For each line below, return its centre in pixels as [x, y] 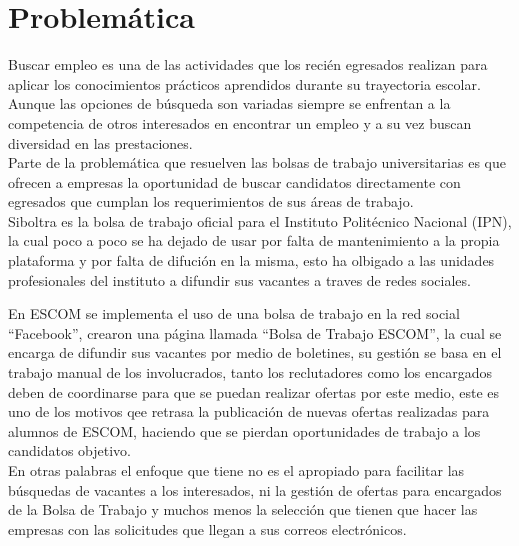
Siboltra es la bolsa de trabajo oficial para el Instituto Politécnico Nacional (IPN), [260, 220]
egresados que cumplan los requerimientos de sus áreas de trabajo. [211, 201]
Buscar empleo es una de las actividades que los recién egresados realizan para [248, 64]
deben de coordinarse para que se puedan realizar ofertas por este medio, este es [254, 391]
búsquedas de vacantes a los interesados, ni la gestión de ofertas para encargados [255, 489]
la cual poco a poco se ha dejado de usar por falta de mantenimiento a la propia [254, 240]
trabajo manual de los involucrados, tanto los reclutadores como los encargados [250, 372]
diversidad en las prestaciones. [100, 142]
